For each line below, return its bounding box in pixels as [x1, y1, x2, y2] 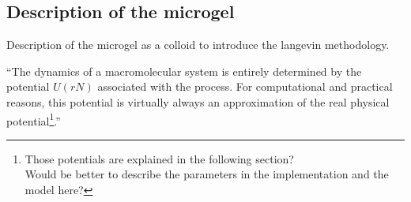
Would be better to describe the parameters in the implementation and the [25, 166, 389, 182]
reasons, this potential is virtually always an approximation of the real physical [6, 93, 390, 110]
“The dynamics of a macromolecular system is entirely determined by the [6, 62, 362, 79]
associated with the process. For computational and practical [97, 78, 393, 95]
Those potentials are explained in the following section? [25, 150, 294, 166]
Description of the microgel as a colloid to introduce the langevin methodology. [6, 36, 390, 53]
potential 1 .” [6, 110, 61, 129]
